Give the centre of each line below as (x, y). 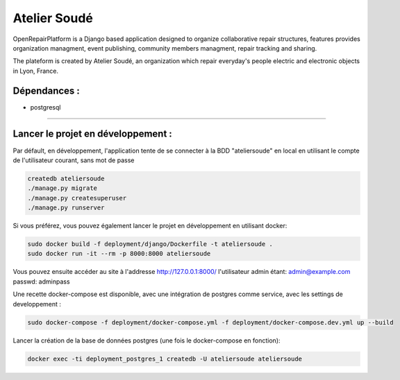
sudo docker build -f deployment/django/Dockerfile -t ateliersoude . (150, 244)
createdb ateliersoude (66, 178)
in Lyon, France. (36, 71)
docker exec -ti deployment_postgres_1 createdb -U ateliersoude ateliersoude (165, 359)
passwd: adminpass (41, 282)
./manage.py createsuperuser (77, 198)
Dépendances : (46, 90)
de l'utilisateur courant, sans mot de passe (74, 160)
